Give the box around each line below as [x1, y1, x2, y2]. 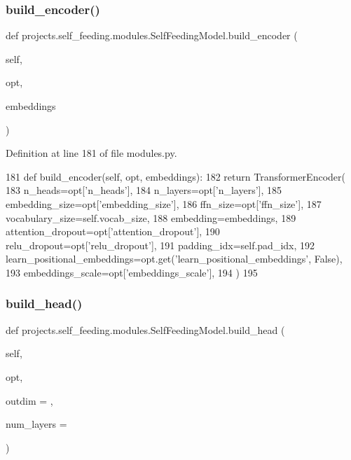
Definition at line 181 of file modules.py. [6, 146, 177, 160]
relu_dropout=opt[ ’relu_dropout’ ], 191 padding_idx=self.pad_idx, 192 [6, 237, 315, 252]
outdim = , [6, 393, 53, 407]
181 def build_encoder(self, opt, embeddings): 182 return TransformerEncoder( [6, 169, 345, 183]
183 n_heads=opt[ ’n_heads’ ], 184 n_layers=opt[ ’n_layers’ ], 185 [6, 183, 282, 197]
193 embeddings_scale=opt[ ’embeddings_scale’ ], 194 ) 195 [6, 265, 258, 279]
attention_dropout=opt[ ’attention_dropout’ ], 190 [6, 224, 220, 239]
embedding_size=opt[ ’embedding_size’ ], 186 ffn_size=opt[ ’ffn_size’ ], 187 [6, 196, 322, 211]
